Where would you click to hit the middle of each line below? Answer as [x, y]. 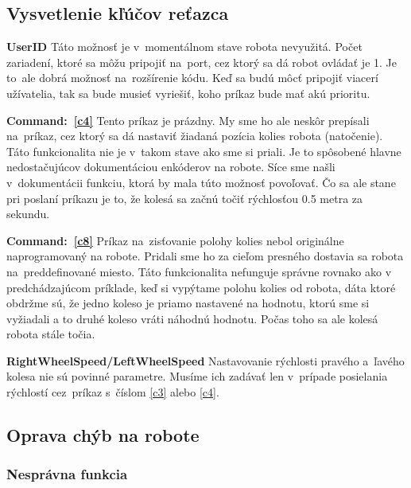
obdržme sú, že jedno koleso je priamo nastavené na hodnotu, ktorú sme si [188, 303]
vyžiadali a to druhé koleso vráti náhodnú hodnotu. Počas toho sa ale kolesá [192, 318]
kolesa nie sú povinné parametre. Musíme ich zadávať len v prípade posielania [197, 376]
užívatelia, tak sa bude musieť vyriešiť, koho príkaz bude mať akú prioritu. [188, 93]
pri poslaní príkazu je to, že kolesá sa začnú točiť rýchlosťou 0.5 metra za [185, 198]
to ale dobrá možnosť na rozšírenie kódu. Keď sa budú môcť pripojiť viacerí [192, 78]
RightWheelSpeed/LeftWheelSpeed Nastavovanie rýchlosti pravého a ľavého [205, 360]
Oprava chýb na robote [103, 435]
